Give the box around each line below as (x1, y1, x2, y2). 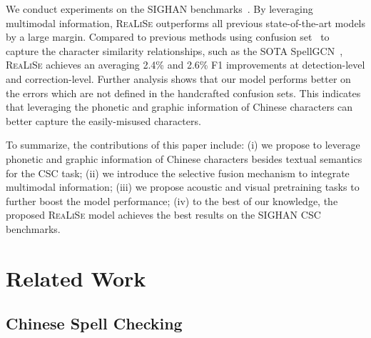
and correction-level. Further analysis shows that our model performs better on (6, 71, 351, 86)
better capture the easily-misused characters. (6, 113, 201, 128)
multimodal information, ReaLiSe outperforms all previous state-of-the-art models (6, 15, 366, 30)
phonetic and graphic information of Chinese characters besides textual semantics (6, 151, 362, 166)
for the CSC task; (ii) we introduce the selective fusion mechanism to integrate (6, 165, 350, 180)
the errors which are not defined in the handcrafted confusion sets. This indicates (6, 85, 361, 100)
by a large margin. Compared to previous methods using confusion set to (6, 29, 330, 44)
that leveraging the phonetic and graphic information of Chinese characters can (6, 99, 353, 114)
